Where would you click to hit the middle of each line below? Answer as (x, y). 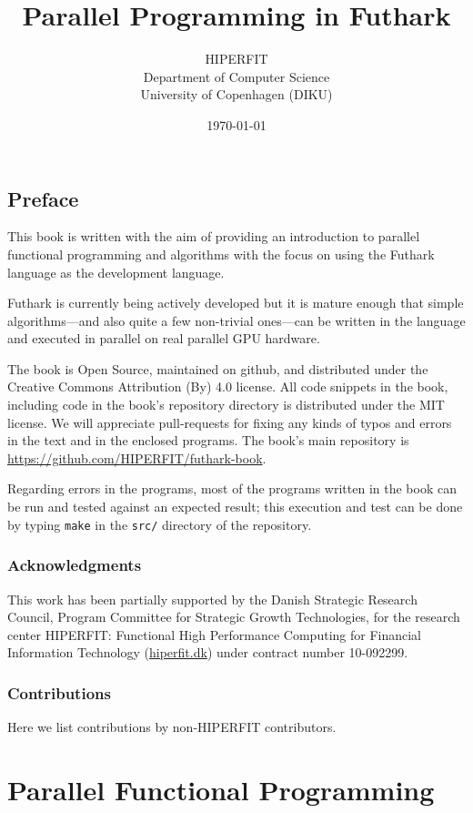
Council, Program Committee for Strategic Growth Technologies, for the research (234, 617)
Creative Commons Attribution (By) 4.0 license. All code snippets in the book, (228, 386)
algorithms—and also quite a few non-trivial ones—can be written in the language (236, 320)
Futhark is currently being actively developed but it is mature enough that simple (236, 303)
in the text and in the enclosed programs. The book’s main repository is (208, 440)
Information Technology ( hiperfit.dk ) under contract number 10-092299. (208, 652)
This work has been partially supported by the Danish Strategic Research (212, 599)
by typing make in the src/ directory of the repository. (160, 524)
